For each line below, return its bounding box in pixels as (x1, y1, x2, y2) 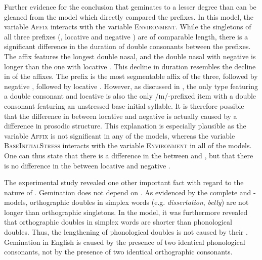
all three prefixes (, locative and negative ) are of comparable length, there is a (4, 31, 248, 41)
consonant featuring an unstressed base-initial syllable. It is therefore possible (4, 100, 244, 111)
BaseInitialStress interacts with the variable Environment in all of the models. (4, 140, 252, 151)
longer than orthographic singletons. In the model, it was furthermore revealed (4, 206, 248, 217)
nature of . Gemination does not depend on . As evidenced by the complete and (4, 187, 251, 197)
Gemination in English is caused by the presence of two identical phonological (4, 236, 245, 247)
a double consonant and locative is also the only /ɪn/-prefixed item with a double (4, 91, 256, 101)
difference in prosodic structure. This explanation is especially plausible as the (4, 120, 246, 131)
